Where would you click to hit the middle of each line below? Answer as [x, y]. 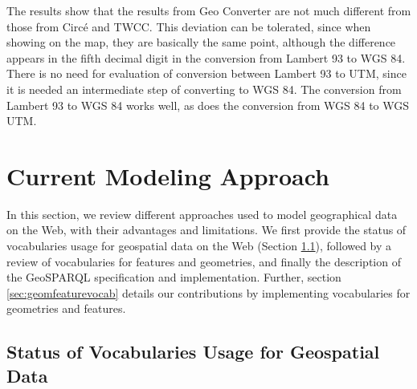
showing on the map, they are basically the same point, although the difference [201, 42]
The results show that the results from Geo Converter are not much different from [209, 10]
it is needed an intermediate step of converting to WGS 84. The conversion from [204, 89]
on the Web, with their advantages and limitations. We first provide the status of [206, 230]
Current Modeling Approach [168, 175]
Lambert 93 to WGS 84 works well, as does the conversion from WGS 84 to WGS [208, 105]
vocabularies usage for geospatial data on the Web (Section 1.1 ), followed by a [199, 246]
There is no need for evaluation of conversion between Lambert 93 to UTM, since [206, 73]
